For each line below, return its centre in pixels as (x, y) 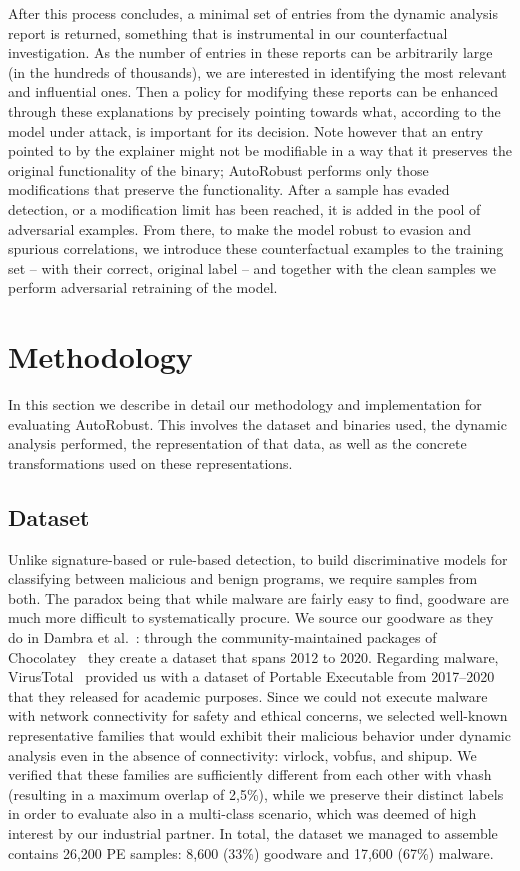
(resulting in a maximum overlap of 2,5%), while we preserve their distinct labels (256, 793)
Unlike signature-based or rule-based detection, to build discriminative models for (258, 558)
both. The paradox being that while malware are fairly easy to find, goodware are (258, 597)
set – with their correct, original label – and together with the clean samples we (252, 267)
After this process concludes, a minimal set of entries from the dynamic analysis (253, 13)
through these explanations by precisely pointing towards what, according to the (254, 110)
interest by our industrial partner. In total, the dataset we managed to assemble (253, 832)
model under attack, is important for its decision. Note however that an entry (246, 130)
